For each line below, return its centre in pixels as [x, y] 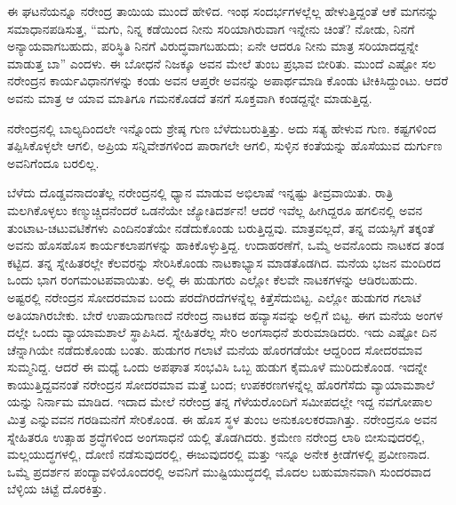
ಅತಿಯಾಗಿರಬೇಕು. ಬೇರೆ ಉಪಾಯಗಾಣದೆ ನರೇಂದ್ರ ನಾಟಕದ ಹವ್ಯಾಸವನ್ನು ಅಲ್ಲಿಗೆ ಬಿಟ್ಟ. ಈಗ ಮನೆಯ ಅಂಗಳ [225, 314]
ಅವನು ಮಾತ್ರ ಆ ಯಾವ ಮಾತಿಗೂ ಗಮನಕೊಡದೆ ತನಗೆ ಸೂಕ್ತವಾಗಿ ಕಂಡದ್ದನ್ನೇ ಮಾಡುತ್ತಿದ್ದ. [190, 97]
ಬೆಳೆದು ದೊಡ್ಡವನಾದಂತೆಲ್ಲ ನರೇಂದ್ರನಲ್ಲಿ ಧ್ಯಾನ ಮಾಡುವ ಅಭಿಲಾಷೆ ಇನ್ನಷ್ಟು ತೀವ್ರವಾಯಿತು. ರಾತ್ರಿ [200, 192]
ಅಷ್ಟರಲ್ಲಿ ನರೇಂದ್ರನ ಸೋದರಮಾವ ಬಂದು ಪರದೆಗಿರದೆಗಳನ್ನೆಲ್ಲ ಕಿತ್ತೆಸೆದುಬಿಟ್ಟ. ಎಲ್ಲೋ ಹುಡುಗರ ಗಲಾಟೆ [214, 297]
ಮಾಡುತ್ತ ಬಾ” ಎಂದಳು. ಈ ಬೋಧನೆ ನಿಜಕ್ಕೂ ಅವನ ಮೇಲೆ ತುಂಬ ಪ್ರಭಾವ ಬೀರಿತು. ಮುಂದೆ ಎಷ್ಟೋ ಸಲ [222, 63]
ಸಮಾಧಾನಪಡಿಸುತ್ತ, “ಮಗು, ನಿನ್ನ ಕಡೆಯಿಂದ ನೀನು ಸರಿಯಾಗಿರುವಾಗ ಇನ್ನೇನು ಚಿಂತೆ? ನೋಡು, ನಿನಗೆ [211, 28]
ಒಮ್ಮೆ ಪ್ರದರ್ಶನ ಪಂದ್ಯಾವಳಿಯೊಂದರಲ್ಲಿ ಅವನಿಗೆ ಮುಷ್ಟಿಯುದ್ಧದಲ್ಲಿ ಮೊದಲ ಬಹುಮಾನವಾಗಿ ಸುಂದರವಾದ [219, 471]
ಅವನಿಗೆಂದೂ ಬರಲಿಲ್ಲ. [53, 162]
